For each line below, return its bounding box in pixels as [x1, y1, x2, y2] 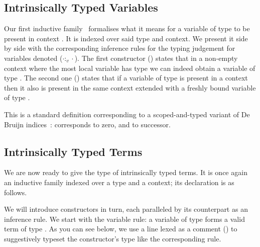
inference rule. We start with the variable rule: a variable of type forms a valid [4, 213, 245, 224]
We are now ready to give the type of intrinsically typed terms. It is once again [4, 167, 247, 178]
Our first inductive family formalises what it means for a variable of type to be [4, 23, 250, 34]
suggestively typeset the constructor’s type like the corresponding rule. [4, 233, 221, 243]
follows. [4, 187, 27, 197]
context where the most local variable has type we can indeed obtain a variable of [4, 62, 255, 73]
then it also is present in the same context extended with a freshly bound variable [4, 82, 256, 93]
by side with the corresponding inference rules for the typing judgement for [4, 43, 235, 53]
